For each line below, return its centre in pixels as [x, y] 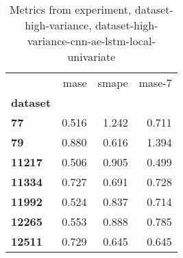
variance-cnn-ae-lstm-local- [91, 41]
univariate [91, 56]
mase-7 [155, 82]
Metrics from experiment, [70, 9]
